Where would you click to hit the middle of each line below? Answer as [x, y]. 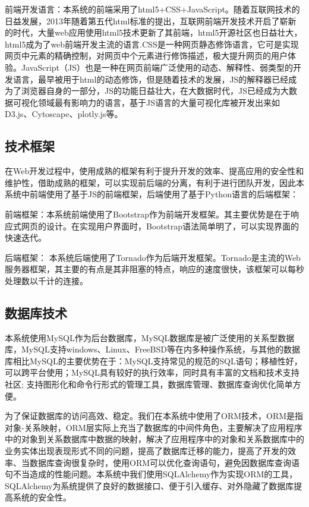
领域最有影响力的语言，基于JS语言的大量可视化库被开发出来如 [159, 102]
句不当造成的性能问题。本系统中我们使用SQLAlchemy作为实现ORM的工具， [151, 474]
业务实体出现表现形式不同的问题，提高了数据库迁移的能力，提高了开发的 [146, 451]
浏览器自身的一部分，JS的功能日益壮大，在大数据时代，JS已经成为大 [155, 91]
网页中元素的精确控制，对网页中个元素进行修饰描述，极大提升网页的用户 [146, 56]
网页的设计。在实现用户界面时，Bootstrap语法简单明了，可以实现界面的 [160, 226]
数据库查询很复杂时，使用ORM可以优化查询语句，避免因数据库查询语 [165, 462]
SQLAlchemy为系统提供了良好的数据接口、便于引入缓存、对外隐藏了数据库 [149, 485]
